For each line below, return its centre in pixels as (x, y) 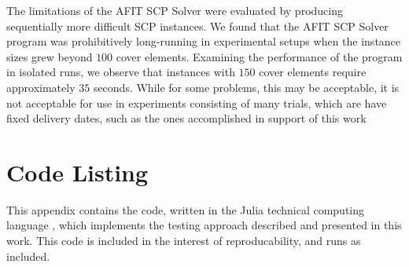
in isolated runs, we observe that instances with (121, 72)
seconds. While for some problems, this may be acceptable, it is (246, 87)
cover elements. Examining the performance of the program (259, 56)
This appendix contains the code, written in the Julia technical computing (186, 209)
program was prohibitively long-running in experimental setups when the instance (204, 41)
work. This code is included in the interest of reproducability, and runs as (184, 241)
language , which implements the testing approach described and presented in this (204, 225)
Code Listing (77, 172)
